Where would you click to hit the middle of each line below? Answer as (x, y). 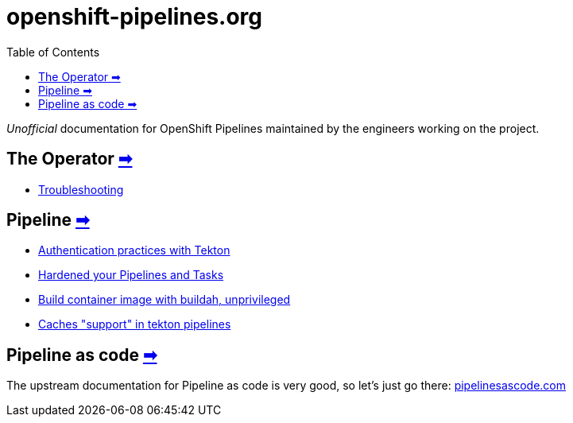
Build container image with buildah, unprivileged (165, 300)
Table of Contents (53, 52)
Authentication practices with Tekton (134, 250)
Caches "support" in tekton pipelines (135, 324)
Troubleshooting (81, 189)
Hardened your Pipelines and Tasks (131, 275)
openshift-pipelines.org (135, 17)
